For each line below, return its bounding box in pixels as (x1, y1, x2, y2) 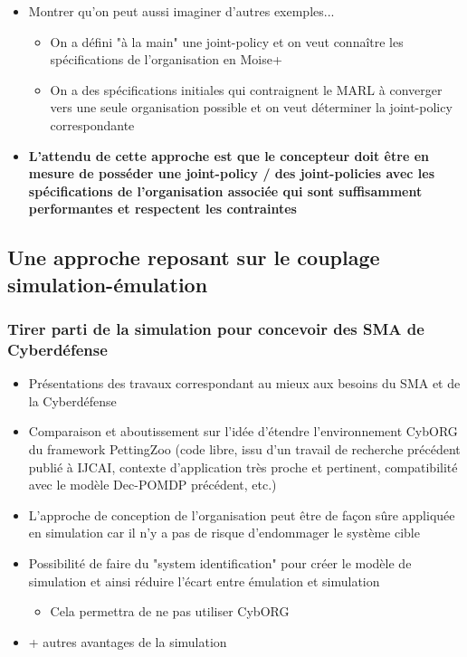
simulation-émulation (7, 270, 208, 298)
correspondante (50, 115, 135, 134)
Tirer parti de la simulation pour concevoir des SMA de (7, 318, 424, 340)
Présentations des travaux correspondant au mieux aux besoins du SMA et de (28, 374, 461, 393)
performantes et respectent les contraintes (28, 199, 297, 218)
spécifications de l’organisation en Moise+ (50, 50, 282, 69)
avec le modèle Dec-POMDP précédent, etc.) (28, 475, 277, 494)
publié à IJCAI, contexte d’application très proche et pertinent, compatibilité (28, 457, 458, 476)
